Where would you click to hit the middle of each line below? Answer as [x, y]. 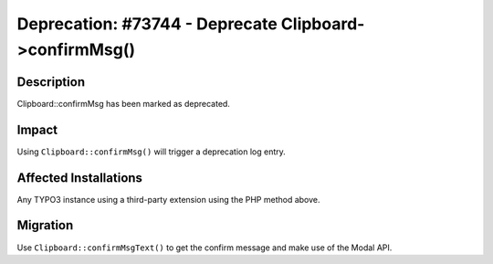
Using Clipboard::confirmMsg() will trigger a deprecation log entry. [152, 152]
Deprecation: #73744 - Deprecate [147, 24]
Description [51, 82]
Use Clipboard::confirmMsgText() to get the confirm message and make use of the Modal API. [205, 248]
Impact [37, 129]
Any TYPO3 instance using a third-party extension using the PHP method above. [168, 199]
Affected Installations [80, 178]
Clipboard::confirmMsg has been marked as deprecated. [123, 103]
